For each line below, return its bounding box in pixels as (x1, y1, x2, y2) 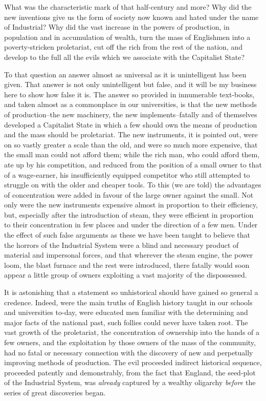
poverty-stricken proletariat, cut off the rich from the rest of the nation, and (4, 41, 242, 52)
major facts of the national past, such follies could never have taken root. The (4, 316, 248, 327)
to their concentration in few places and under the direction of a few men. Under (4, 219, 258, 230)
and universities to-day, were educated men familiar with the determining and (4, 307, 248, 318)
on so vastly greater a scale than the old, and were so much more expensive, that (4, 139, 258, 150)
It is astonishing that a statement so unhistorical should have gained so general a (4, 287, 258, 298)
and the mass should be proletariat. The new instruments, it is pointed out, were (4, 129, 258, 140)
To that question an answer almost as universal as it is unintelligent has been (4, 69, 247, 79)
